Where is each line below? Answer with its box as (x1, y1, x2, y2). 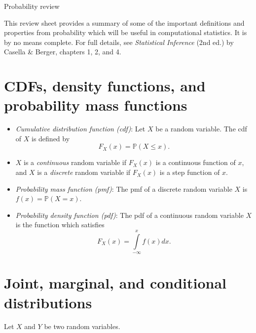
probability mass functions (4, 95, 187, 115)
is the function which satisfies (15, 219, 105, 230)
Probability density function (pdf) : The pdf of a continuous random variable (15, 209, 244, 220)
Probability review (4, 1, 60, 11)
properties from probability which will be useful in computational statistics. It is (4, 27, 247, 38)
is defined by (32, 133, 70, 143)
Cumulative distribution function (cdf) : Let (15, 124, 146, 134)
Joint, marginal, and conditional (4, 273, 227, 293)
